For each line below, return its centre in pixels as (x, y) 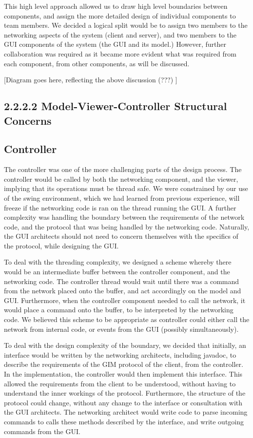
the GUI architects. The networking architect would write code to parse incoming (126, 412)
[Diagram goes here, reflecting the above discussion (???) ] (91, 80)
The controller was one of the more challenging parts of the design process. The (123, 169)
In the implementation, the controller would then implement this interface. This (123, 374)
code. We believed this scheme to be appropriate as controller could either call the (127, 319)
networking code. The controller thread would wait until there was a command (122, 281)
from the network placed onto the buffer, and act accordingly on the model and (123, 291)
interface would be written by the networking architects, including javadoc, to (120, 354)
